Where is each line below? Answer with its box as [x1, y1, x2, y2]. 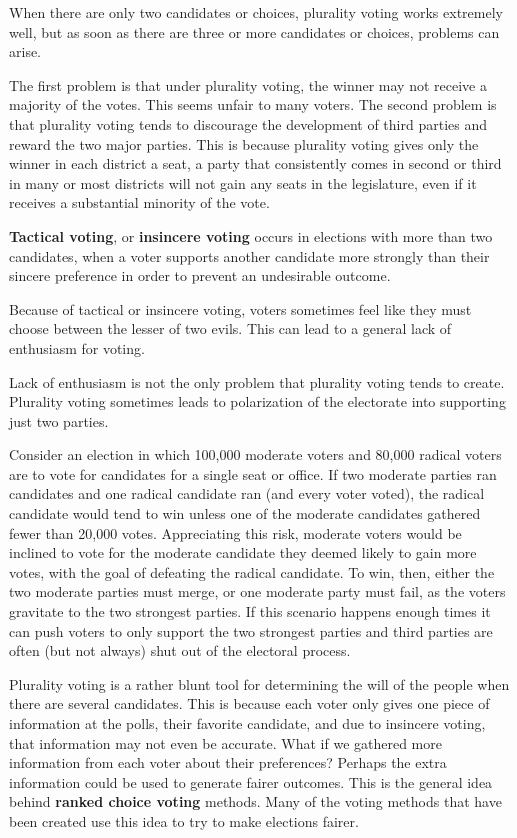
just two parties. [9, 410, 109, 431]
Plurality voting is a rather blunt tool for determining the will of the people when [9, 673, 510, 694]
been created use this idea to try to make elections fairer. [9, 810, 359, 831]
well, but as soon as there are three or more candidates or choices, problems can [9, 21, 500, 42]
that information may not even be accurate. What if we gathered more [9, 732, 442, 753]
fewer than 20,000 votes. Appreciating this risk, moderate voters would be [9, 522, 462, 543]
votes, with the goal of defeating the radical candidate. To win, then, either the [9, 561, 495, 582]
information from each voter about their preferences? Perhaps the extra [9, 752, 447, 773]
